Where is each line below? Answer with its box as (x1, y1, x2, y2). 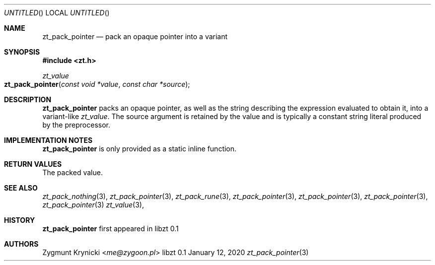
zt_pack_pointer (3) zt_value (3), (42, 200, 144, 209)
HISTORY (4, 216, 35, 224)
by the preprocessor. (42, 121, 110, 129)
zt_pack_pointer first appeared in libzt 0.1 (42, 224, 179, 233)
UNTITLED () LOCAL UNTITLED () (4, 8, 110, 17)
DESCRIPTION (4, 95, 52, 104)
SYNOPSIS (4, 48, 40, 56)
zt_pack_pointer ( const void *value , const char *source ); (4, 80, 190, 88)
